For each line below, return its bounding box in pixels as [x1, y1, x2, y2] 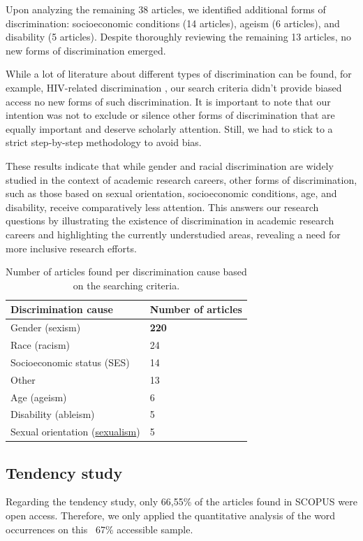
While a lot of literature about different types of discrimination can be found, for [6, 66, 352, 81]
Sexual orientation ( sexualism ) [10, 424, 140, 439]
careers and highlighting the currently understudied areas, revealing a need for [6, 226, 341, 241]
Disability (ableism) [10, 407, 95, 421]
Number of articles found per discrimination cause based [6, 264, 247, 279]
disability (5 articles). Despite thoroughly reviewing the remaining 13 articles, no [6, 29, 351, 44]
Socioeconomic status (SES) [10, 354, 130, 369]
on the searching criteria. [73, 277, 180, 292]
